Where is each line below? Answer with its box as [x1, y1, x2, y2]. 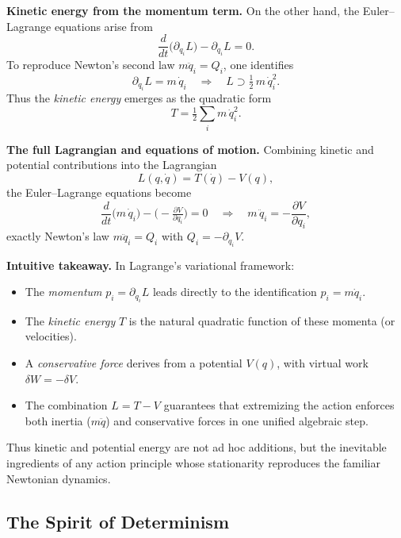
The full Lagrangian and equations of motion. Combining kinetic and [6, 140, 374, 157]
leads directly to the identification [152, 283, 317, 300]
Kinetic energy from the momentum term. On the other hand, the [6, 2, 360, 18]
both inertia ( [25, 412, 91, 428]
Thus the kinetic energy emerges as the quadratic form [6, 90, 272, 106]
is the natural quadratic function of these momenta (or [128, 312, 395, 329]
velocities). [25, 328, 77, 344]
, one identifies [223, 56, 294, 73]
